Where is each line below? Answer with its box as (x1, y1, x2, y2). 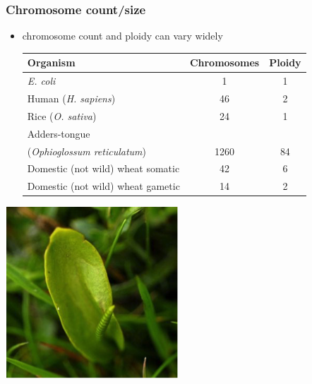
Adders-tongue (27, 126, 90, 140)
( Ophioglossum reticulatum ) (27, 143, 146, 158)
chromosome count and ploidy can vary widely (22, 28, 223, 43)
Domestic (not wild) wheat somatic (27, 161, 180, 176)
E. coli (27, 73, 56, 88)
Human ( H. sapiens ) (27, 91, 116, 105)
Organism (27, 55, 76, 70)
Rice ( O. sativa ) (27, 108, 97, 123)
